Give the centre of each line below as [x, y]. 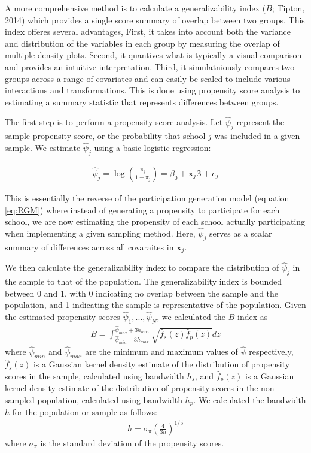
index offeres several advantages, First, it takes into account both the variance [148, 31]
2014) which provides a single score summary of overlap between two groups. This [155, 19]
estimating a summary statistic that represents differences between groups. [142, 102]
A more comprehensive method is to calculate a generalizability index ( [135, 8]
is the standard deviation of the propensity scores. [132, 443]
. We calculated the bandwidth [250, 400]
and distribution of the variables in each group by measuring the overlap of [142, 43]
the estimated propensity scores [62, 317]
